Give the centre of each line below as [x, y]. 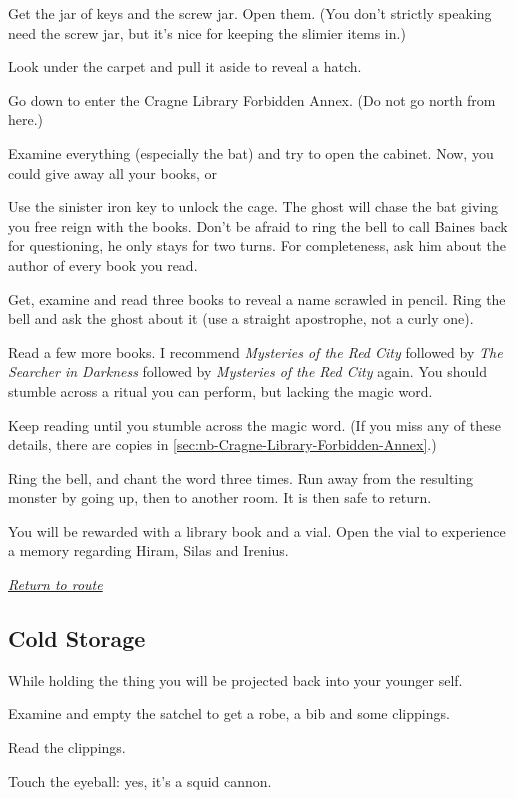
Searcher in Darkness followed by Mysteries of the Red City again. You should [247, 371]
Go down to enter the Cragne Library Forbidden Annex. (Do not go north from [252, 99]
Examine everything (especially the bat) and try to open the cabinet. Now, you [251, 152]
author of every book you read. [103, 264]
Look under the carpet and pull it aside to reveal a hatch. [185, 66]
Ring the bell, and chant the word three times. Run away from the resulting [241, 477]
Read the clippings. [67, 747]
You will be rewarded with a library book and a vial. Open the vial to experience [257, 530]
